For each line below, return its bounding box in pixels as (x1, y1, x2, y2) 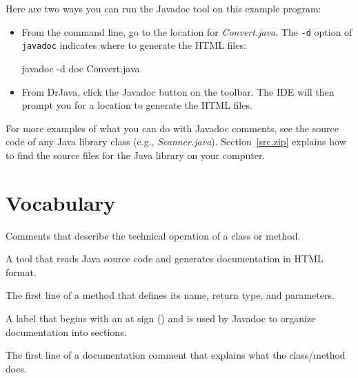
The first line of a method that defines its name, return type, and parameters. (6, 288, 335, 302)
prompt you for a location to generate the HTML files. (21, 98, 252, 112)
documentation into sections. (6, 324, 127, 339)
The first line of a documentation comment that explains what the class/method (6, 348, 346, 362)
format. (6, 264, 37, 279)
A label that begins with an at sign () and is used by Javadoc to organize (6, 311, 316, 325)
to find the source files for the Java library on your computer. (6, 147, 266, 162)
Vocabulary (6, 188, 116, 216)
